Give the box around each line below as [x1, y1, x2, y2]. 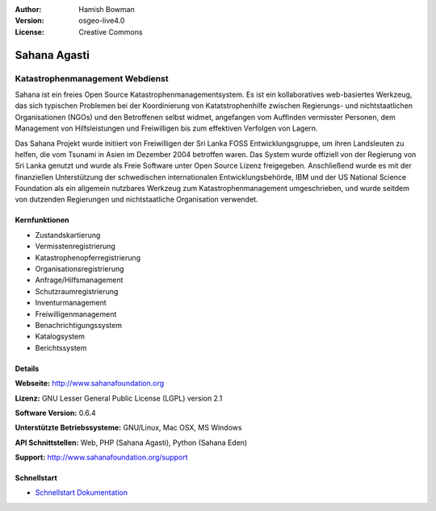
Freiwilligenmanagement [35, 309, 117, 318]
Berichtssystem [35, 343, 87, 352]
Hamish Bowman [78, 5, 135, 14]
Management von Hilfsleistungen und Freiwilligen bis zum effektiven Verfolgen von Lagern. [15, 123, 318, 133]
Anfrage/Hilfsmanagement [35, 275, 124, 285]
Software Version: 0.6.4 [15, 408, 96, 418]
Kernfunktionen [15, 215, 69, 225]
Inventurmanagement [35, 298, 107, 308]
